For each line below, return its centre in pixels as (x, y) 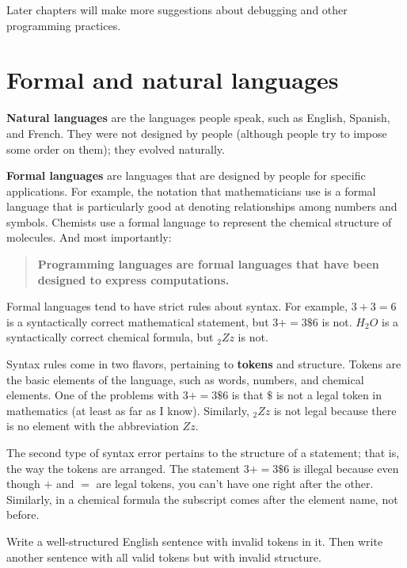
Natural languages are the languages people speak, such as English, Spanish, (198, 118)
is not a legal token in (329, 395)
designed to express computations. (133, 279)
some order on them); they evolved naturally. (116, 149)
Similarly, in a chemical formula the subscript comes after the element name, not (202, 499)
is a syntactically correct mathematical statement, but (138, 321)
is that (247, 395)
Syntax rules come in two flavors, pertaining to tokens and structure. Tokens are (204, 364)
